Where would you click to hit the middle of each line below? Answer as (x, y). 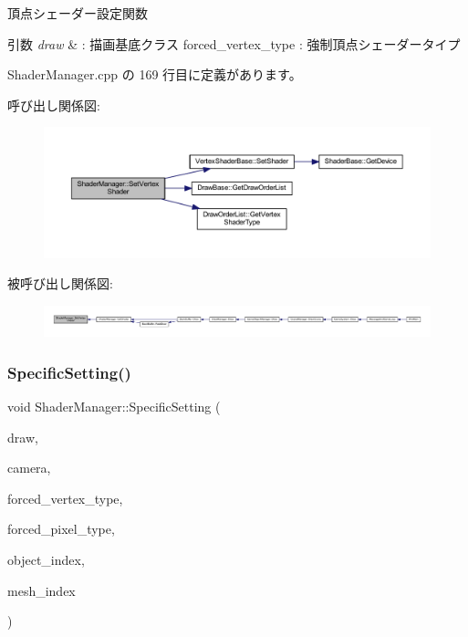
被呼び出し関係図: (60, 283)
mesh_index (42, 590)
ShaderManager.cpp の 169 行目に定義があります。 (155, 74)
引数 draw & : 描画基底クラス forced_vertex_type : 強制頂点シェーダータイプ (234, 43)
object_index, (46, 559)
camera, (29, 468)
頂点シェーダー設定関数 (78, 13)
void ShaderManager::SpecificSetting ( (114, 406)
